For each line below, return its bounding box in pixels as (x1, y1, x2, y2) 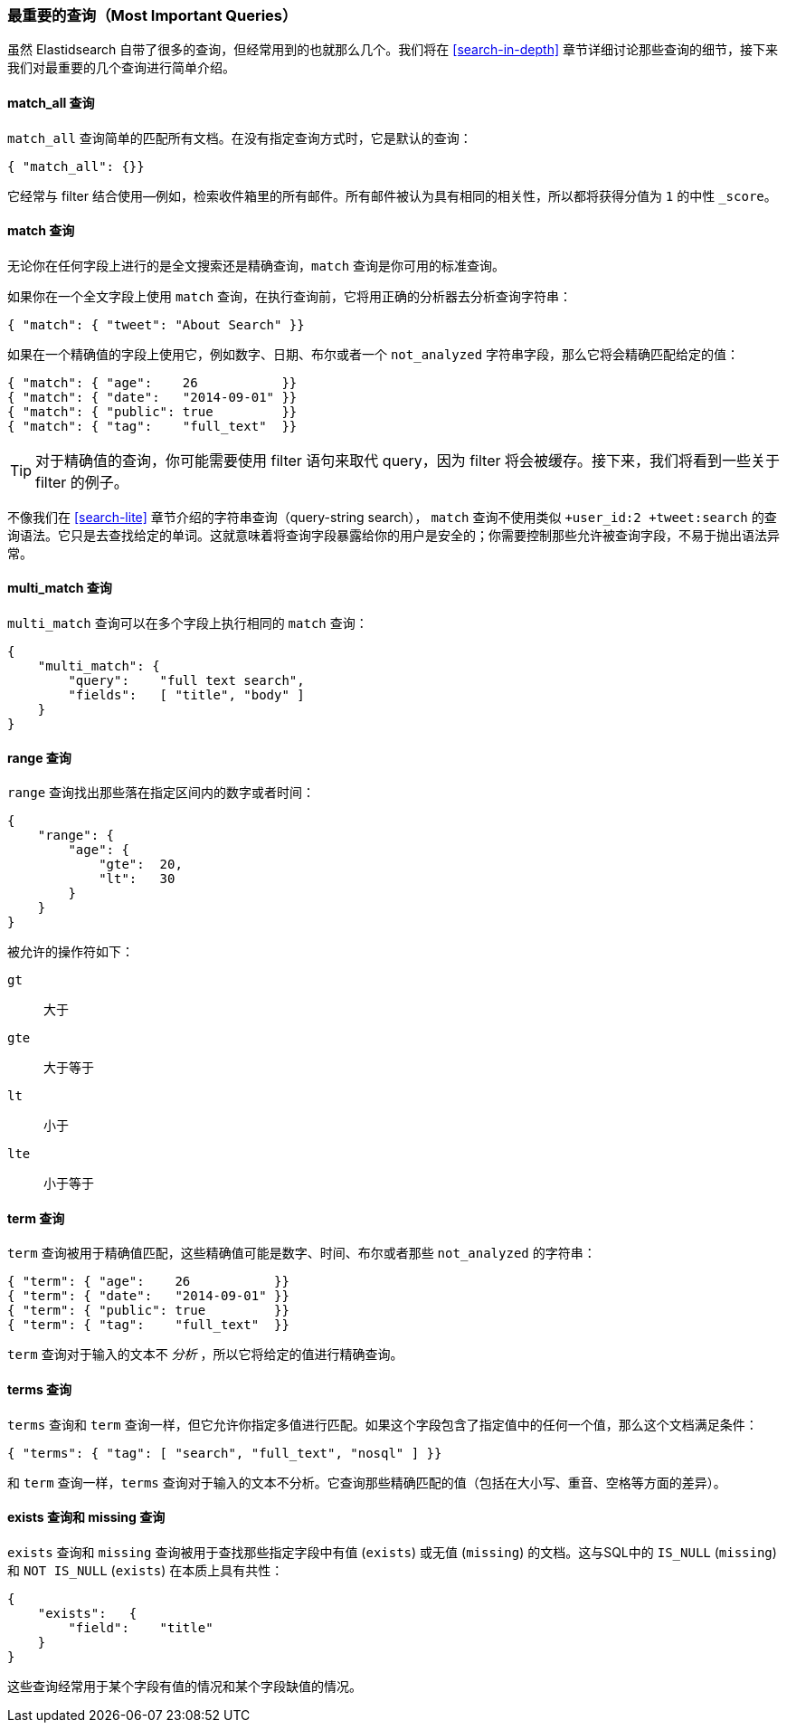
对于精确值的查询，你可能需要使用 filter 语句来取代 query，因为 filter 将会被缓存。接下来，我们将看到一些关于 (35, 451, 781, 470)
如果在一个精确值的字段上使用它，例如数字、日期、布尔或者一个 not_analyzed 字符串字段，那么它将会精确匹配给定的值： (7, 346, 740, 362)
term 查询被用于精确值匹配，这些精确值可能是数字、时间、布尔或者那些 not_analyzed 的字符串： (7, 1245, 596, 1261)
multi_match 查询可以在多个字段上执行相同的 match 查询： (7, 615, 368, 632)
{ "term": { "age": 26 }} (7, 1274, 289, 1289)
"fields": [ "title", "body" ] (68, 688, 305, 703)
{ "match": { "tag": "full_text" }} (7, 418, 298, 433)
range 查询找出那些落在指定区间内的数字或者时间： (7, 784, 316, 801)
